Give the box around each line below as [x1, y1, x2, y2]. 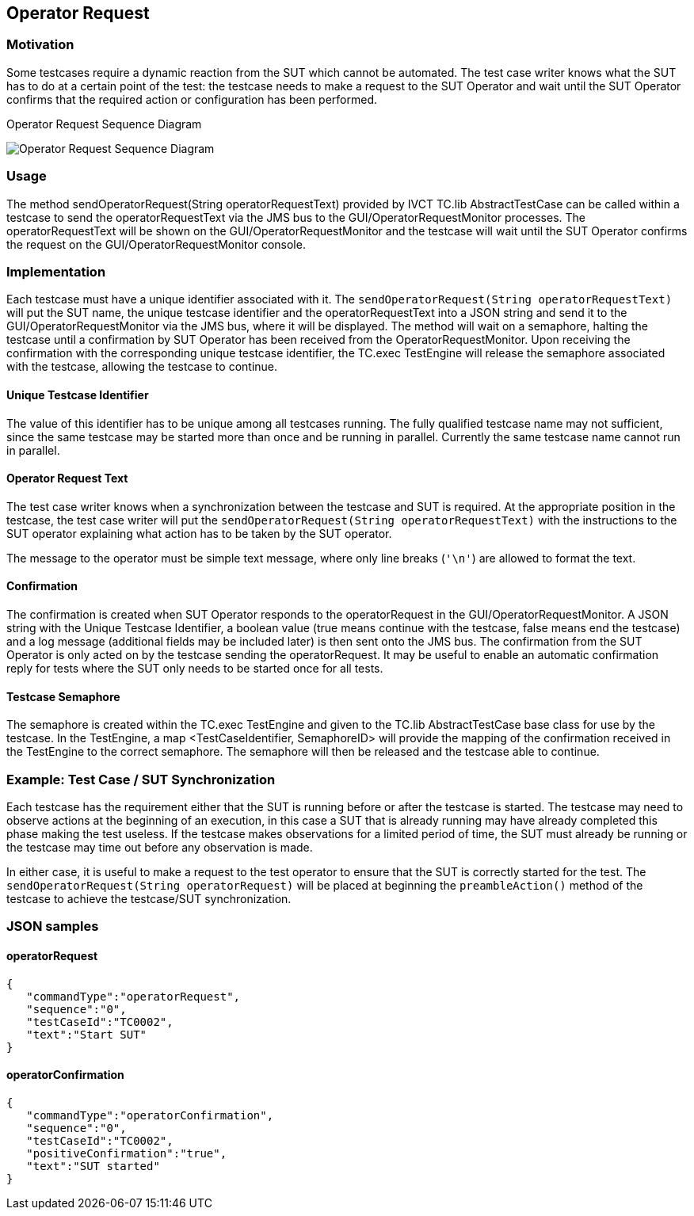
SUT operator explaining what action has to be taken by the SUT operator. [6, 526, 392, 540]
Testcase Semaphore [6, 689, 120, 703]
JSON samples [6, 918, 99, 935]
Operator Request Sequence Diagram [6, 116, 202, 131]
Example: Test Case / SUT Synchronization [6, 771, 276, 787]
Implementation [6, 263, 106, 280]
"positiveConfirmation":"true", [26, 1146, 227, 1160]
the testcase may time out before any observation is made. [6, 840, 313, 854]
